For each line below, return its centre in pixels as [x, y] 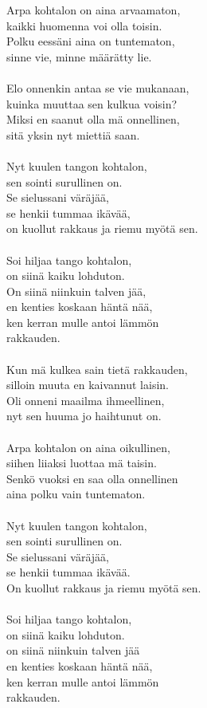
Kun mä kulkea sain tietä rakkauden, [97, 369]
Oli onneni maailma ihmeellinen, [86, 400]
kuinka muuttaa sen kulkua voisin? [92, 103]
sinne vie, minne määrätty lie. [79, 56]
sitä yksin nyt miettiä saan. [73, 134]
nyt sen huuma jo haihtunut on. [84, 416]
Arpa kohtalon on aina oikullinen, [88, 447]
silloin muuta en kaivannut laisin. [88, 385]
